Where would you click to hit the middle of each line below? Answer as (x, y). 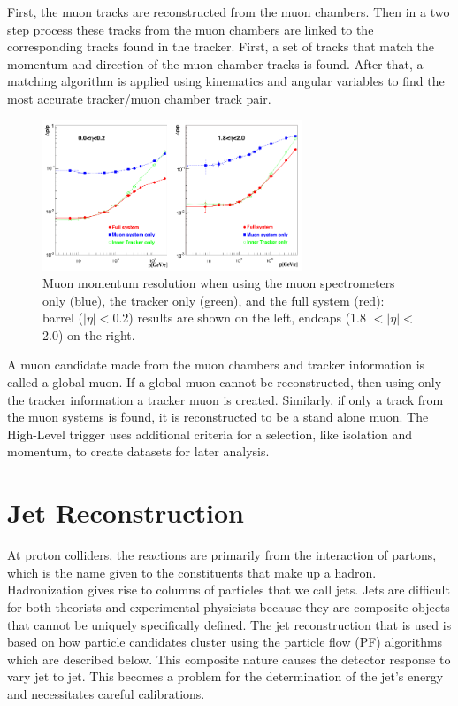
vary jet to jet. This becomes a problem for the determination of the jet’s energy (225, 676)
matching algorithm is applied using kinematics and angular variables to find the (226, 81)
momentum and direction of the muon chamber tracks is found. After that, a (215, 63)
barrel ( (63, 318)
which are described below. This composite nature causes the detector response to (229, 659)
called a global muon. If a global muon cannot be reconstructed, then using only (225, 382)
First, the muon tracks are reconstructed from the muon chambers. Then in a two (229, 12)
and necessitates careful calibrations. (106, 693)
